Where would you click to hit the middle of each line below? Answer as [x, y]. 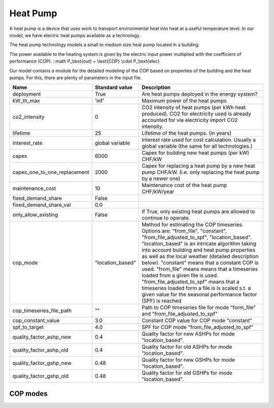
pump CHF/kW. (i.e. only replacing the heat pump [201, 172]
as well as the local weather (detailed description [200, 257]
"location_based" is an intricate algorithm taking [199, 244]
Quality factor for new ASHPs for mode [188, 334]
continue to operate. [166, 218]
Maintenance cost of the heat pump [184, 185]
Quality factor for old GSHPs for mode [187, 373]
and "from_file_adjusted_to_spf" [180, 314]
